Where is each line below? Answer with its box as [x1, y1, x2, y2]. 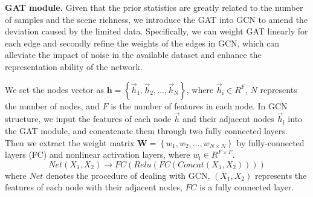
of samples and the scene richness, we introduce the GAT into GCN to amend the [5, 13, 308, 25]
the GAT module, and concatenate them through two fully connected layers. [5, 124, 288, 137]
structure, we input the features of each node [5, 112, 172, 125]
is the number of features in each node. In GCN [111, 99, 288, 112]
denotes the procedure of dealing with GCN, [45, 169, 210, 181]
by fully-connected [236, 136, 305, 149]
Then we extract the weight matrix [5, 136, 135, 149]
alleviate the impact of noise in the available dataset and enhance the [5, 48, 262, 61]
